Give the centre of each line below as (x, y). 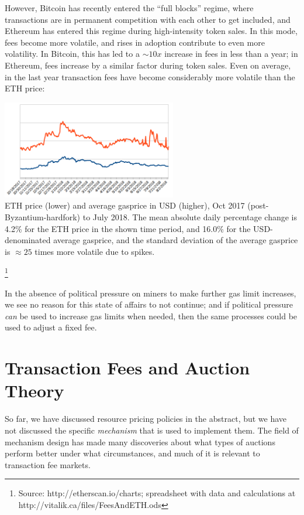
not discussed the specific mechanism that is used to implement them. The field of (152, 430)
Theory (34, 390)
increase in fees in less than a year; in (231, 54)
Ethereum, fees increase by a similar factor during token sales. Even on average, (148, 65)
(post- (258, 205)
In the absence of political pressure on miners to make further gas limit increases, (151, 293)
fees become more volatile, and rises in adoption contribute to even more (135, 42)
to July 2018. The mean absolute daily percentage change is (190, 217)
